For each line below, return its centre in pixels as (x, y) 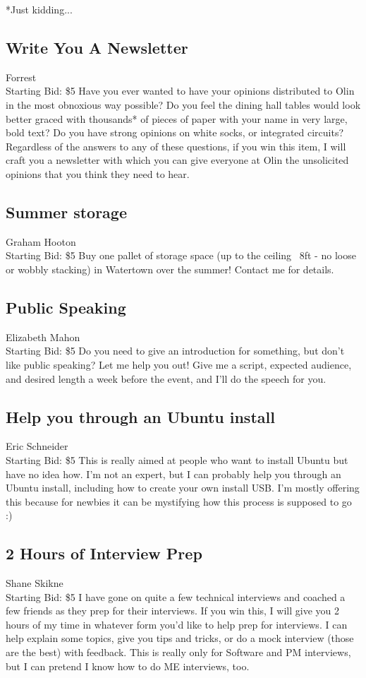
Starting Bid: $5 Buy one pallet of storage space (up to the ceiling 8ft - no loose (181, 255)
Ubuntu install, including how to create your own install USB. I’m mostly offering (183, 488)
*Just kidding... (39, 9)
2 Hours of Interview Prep (104, 553)
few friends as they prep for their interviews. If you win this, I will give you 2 (173, 611)
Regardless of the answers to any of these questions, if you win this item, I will (176, 146)
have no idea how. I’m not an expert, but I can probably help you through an (173, 474)
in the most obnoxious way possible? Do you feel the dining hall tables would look (183, 104)
